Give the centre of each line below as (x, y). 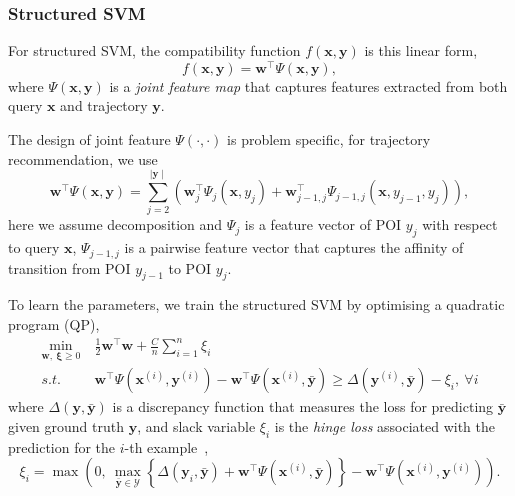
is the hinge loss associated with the (384, 426)
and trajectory (104, 105)
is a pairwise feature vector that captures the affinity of (294, 247)
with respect (460, 224)
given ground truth (66, 426)
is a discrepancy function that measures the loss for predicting (303, 406)
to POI (190, 267)
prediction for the (62, 446)
